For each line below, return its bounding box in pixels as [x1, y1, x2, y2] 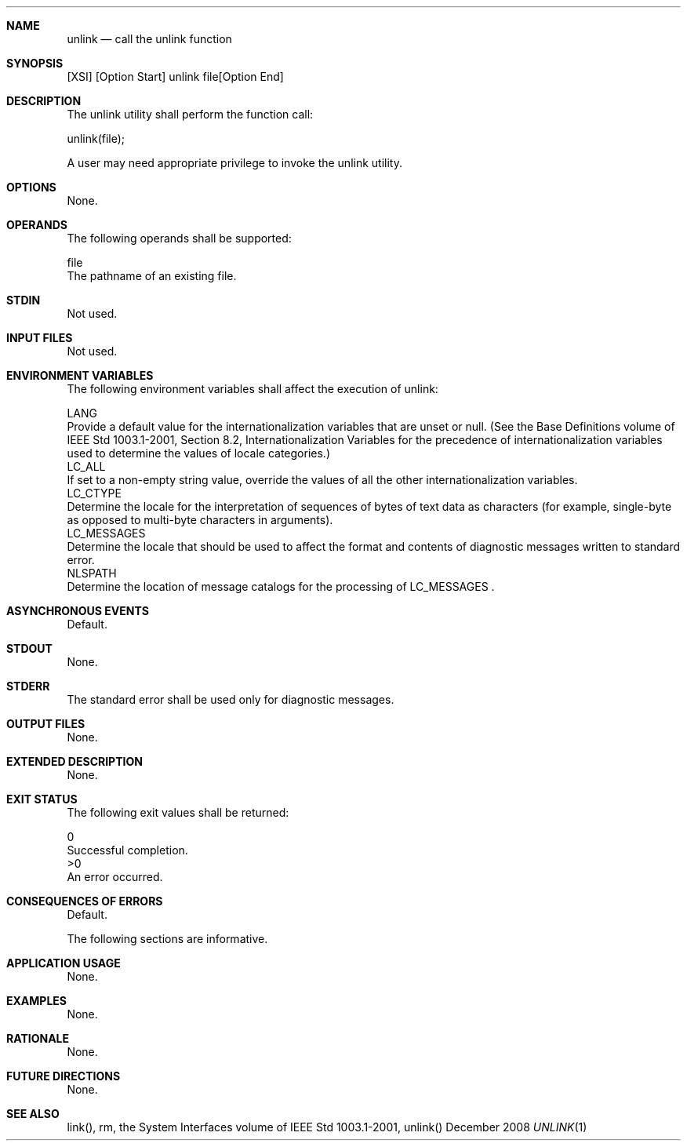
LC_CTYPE [67, 486, 122, 500]
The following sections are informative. [67, 932, 268, 945]
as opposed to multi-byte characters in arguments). [67, 513, 333, 526]
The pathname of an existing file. [67, 269, 237, 282]
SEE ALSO [6, 1107, 60, 1120]
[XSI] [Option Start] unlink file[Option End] [67, 70, 284, 83]
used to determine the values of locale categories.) [67, 446, 330, 460]
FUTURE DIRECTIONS [6, 1069, 121, 1083]
